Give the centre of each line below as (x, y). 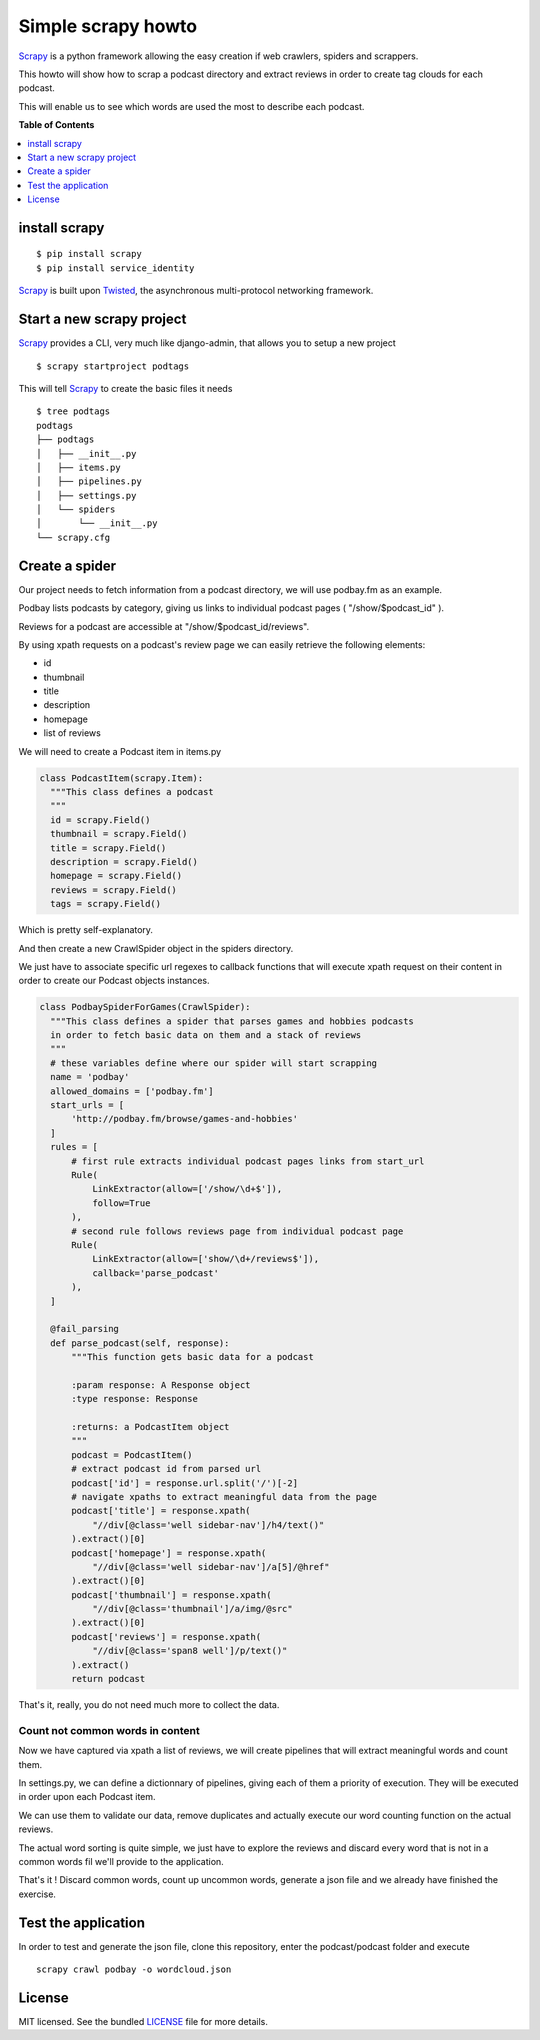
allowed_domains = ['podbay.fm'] (132, 1091)
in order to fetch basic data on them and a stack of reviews (206, 1035)
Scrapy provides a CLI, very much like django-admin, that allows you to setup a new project (207, 343)
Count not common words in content (109, 1730)
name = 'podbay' (90, 1077)
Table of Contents (56, 125)
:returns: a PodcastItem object (150, 1427)
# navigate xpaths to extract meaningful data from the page (224, 1496)
